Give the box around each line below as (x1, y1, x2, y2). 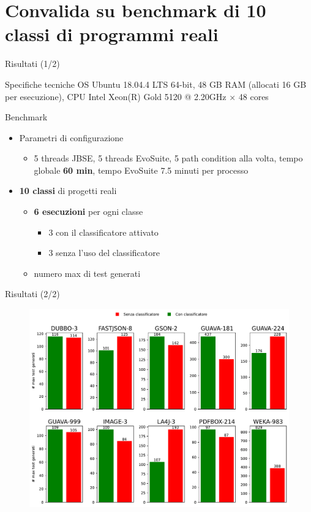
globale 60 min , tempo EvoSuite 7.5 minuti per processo (34, 163, 249, 176)
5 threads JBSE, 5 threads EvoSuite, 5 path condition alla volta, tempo (34, 152, 303, 165)
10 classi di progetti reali (19, 184, 117, 197)
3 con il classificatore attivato (48, 225, 159, 238)
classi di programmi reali (5, 21, 219, 47)
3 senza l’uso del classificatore (48, 246, 160, 259)
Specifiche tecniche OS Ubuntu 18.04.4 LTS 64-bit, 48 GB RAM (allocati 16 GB (5, 77, 307, 90)
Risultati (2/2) (5, 287, 60, 300)
